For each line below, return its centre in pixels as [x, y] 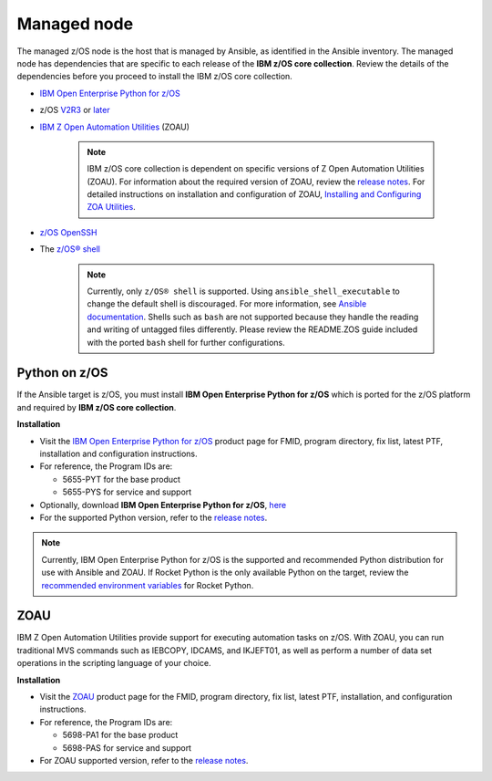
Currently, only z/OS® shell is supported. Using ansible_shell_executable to [243, 291]
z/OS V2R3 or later [75, 110]
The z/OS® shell [70, 249]
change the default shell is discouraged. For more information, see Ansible [227, 304]
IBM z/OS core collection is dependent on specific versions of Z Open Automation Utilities [256, 169]
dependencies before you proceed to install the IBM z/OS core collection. [155, 77]
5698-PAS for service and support [127, 747]
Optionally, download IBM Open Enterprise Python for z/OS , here [163, 505]
